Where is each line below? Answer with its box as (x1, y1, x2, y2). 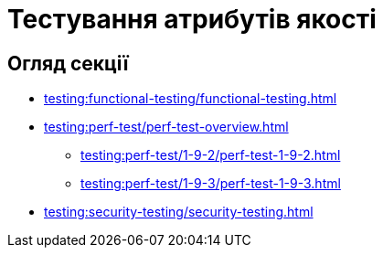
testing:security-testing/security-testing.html (44, 204, 314, 220)
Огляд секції (7, 51, 129, 75)
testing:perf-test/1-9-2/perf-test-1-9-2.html (80, 147, 341, 164)
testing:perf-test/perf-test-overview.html (44, 119, 289, 135)
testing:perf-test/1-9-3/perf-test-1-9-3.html (80, 175, 341, 192)
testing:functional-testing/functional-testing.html (44, 90, 337, 107)
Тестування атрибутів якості (7, 4, 377, 35)
